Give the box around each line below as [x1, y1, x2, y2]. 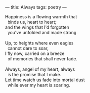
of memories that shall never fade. [7, 56, 78, 61]
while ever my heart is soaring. [7, 82, 70, 88]
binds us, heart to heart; [7, 19, 57, 25]
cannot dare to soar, [7, 46, 48, 51]
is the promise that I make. [7, 72, 62, 77]
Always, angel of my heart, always [5, 66, 75, 72]
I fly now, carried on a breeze [5, 50, 65, 56]
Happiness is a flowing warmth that [5, 14, 77, 19]
